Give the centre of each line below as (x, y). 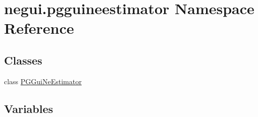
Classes (23, 60)
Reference (39, 28)
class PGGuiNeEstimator (43, 81)
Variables (29, 108)
